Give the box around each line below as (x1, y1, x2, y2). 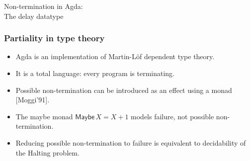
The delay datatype (4, 10, 64, 21)
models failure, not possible (131, 111, 214, 121)
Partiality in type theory (4, 32, 105, 44)
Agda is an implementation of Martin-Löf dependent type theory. (15, 51, 215, 62)
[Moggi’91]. (15, 94, 50, 105)
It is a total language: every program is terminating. (15, 68, 174, 78)
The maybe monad (15, 111, 73, 121)
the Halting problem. (15, 147, 80, 158)
